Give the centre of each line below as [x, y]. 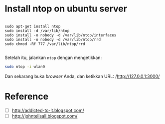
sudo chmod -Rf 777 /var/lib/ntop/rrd [45, 44]
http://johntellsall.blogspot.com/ [45, 116]
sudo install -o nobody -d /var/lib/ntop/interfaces [61, 35]
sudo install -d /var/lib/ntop [37, 30]
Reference [26, 96]
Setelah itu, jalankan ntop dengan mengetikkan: [53, 57]
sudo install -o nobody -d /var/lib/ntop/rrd [53, 39]
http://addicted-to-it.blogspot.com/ [48, 110]
